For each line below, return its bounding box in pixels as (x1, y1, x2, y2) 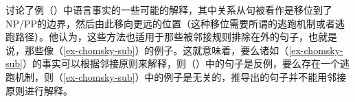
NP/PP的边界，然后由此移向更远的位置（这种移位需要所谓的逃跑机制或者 (5, 16, 336, 30)
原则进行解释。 (5, 83, 73, 97)
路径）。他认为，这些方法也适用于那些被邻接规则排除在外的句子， (14, 29, 308, 44)
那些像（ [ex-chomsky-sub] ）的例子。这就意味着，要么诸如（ (24, 42, 289, 57)
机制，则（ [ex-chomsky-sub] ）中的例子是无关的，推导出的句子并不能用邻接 (14, 69, 347, 84)
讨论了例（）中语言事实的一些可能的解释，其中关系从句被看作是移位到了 (5, 3, 332, 16)
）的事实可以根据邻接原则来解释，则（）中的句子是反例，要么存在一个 (22, 56, 340, 71)
